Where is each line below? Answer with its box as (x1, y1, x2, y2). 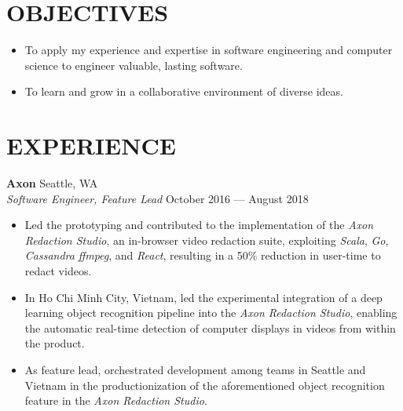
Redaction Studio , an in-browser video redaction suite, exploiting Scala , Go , (24, 231, 389, 248)
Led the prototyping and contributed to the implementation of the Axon (24, 216, 374, 233)
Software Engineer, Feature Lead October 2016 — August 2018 (6, 190, 309, 206)
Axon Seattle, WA (6, 175, 98, 191)
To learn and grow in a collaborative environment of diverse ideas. (24, 83, 343, 100)
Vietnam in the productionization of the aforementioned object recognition (24, 376, 385, 393)
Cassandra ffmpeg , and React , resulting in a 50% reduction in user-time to (24, 247, 381, 264)
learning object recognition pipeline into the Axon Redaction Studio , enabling (24, 304, 398, 321)
